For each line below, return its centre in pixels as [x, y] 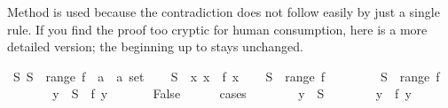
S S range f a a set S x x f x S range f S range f [226, 76]
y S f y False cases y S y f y [232, 93]
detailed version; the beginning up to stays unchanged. [155, 46]
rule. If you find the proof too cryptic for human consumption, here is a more [217, 29]
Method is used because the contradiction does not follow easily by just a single [224, 12]
